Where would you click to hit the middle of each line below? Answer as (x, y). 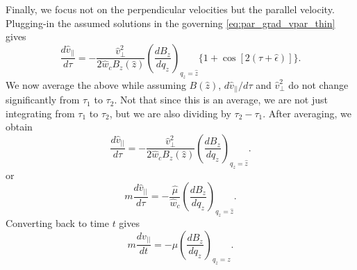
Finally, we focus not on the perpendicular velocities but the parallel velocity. (170, 9)
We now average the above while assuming (96, 84)
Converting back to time (57, 222)
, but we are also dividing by (170, 113)
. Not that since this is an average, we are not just (221, 100)
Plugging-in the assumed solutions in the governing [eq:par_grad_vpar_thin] (171, 23)
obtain (19, 127)
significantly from (43, 100)
